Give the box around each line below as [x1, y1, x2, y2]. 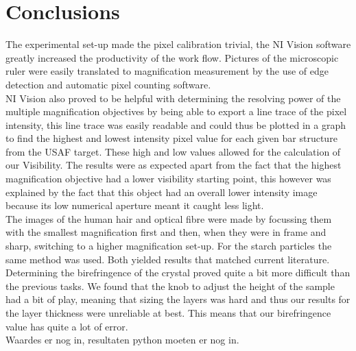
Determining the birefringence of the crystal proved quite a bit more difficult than [5, 265, 351, 280]
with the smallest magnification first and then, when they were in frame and [5, 225, 327, 239]
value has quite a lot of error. [5, 319, 128, 333]
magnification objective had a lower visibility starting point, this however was [5, 171, 331, 186]
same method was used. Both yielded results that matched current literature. [5, 252, 330, 266]
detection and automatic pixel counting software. [5, 77, 211, 91]
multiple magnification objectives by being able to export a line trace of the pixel [5, 104, 347, 119]
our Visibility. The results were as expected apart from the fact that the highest [5, 158, 342, 172]
